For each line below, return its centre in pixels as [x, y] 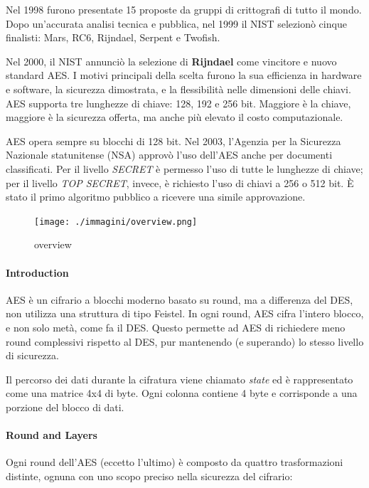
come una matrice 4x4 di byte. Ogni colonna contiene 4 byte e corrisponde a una [182, 393]
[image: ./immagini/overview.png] [116, 222]
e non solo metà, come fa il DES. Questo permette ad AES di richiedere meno [176, 327]
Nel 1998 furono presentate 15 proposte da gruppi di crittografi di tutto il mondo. [184, 9]
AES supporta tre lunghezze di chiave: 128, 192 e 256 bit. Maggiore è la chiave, [178, 103]
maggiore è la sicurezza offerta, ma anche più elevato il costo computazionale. [175, 117]
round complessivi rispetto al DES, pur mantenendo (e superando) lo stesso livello [185, 341]
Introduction [37, 272]
